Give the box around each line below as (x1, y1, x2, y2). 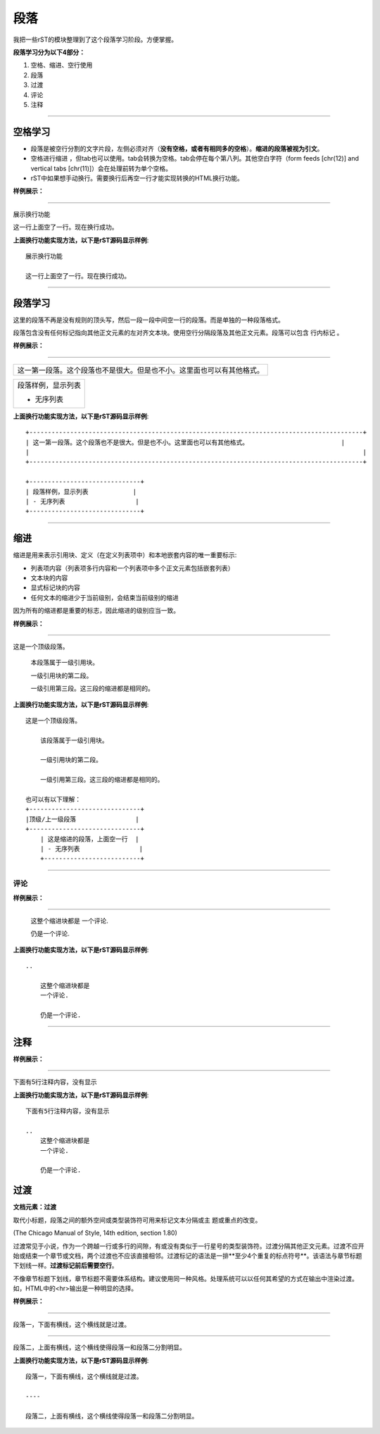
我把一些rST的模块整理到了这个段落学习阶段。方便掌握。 (13, 35, 178, 44)
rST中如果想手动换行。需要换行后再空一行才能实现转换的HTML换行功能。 (30, 173, 244, 182)
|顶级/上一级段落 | (25, 815, 140, 823)
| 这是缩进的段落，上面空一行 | (39, 835, 139, 843)
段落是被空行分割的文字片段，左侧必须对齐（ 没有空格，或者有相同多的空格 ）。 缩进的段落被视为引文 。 (30, 144, 324, 153)
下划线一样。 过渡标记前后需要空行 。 (13, 1261, 118, 1270)
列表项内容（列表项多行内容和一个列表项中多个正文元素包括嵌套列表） (30, 563, 234, 572)
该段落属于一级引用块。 (39, 736, 108, 744)
